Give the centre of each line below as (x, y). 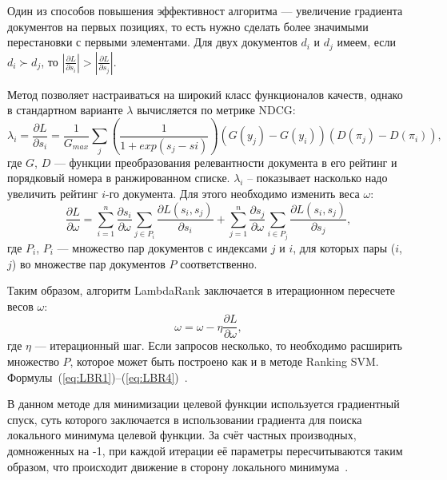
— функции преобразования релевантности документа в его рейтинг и (225, 162)
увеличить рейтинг (53, 193)
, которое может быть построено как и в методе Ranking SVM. (224, 361)
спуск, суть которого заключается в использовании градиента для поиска (185, 419)
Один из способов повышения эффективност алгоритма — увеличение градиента (205, 10)
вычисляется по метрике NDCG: (216, 110)
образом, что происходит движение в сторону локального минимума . (178, 466)
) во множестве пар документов (88, 263)
